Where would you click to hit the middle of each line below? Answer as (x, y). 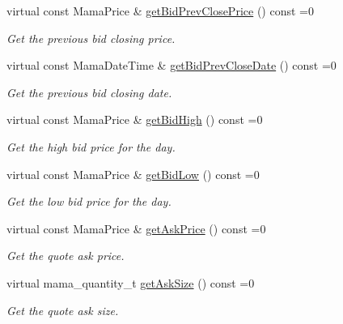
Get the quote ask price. (66, 256)
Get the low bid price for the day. (89, 201)
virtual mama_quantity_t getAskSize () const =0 (131, 282)
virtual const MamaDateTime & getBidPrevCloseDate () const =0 (171, 65)
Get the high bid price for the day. (91, 146)
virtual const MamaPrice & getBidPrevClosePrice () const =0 (160, 11)
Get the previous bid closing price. (91, 38)
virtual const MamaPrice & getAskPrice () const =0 (136, 228)
